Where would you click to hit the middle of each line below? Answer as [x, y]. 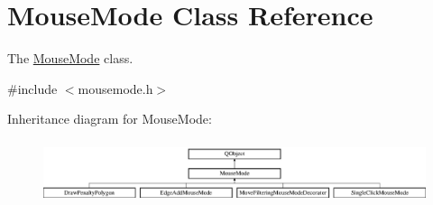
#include [32, 88]
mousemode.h [115, 88]
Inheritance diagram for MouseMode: [110, 119]
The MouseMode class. [70, 58]
